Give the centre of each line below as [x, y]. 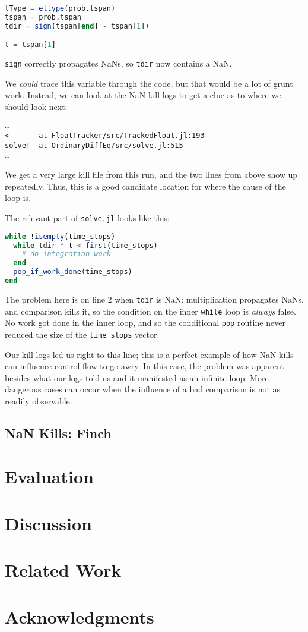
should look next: [36, 106]
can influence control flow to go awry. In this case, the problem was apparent [145, 366]
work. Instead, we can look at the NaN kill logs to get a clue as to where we [143, 95]
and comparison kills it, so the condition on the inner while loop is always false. [150, 311]
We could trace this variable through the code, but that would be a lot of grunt [149, 83]
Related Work [63, 570]
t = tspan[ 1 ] [30, 45]
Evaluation [49, 477]
